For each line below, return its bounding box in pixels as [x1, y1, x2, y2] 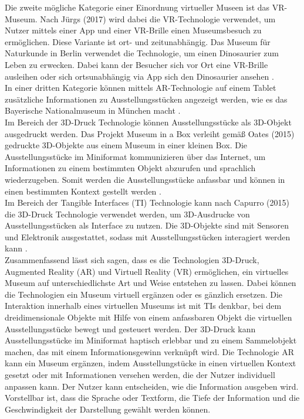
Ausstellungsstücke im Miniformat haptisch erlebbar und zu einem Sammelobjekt [5, 334, 297, 346]
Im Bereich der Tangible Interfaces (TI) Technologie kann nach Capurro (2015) [5, 196, 289, 209]
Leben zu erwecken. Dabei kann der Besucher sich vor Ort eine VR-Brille [5, 58, 268, 70]
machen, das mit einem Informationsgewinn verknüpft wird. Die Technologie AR [5, 345, 294, 357]
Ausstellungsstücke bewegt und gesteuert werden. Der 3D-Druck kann [5, 322, 256, 335]
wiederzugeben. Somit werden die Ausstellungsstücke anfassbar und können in [5, 173, 285, 185]
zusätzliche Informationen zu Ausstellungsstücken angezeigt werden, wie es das [5, 93, 288, 105]
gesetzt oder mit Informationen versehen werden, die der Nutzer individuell [5, 369, 275, 380]
